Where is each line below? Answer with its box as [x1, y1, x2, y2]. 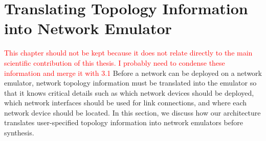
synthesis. [4, 127, 34, 138]
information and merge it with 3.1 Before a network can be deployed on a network [4, 67, 262, 78]
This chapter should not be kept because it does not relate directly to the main [4, 47, 253, 58]
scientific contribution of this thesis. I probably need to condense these [4, 57, 225, 68]
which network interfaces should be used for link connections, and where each [4, 97, 247, 108]
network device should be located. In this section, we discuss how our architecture [4, 107, 261, 118]
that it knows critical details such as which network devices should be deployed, [4, 87, 254, 98]
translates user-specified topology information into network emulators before [4, 117, 243, 128]
